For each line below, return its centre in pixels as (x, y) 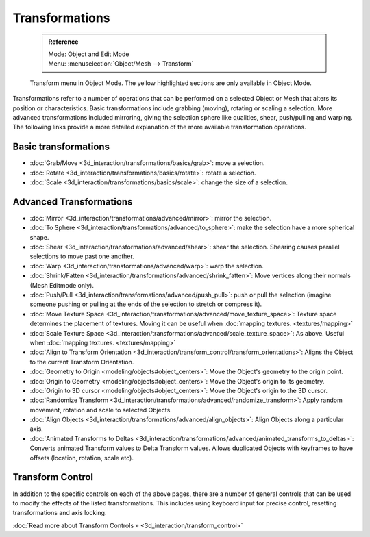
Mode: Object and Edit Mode (89, 54)
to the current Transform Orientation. (82, 362)
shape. (39, 237)
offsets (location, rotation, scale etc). (82, 458)
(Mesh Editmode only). (62, 285)
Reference (63, 42)
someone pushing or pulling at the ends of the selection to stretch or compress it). (146, 304)
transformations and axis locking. (60, 513)
